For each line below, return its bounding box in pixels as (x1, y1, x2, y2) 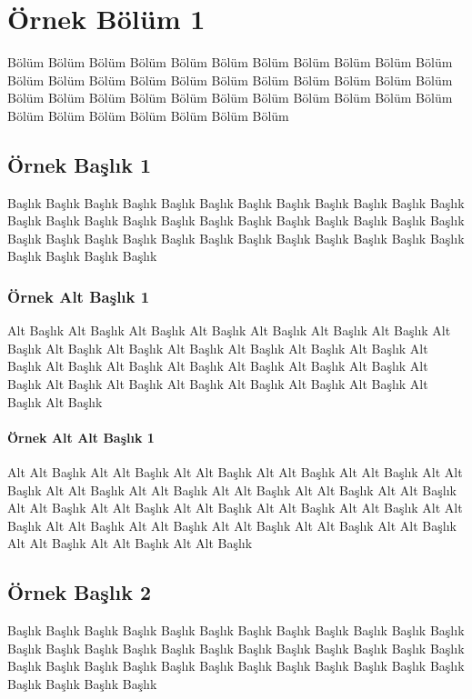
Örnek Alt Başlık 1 (7, 285, 150, 307)
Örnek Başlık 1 (7, 150, 152, 178)
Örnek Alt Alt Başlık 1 (7, 427, 155, 446)
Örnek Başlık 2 (7, 578, 152, 606)
